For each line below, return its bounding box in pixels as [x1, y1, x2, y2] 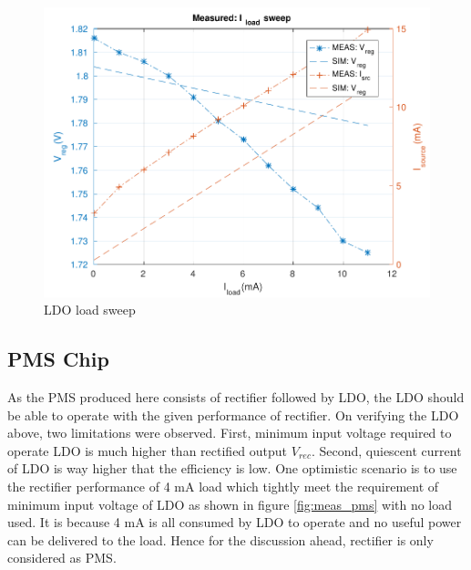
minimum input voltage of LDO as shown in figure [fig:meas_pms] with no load [7, 494, 453, 513]
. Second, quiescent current [311, 440, 462, 460]
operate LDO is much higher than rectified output [7, 440, 288, 460]
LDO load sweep [44, 300, 136, 319]
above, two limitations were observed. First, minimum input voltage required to [7, 423, 452, 442]
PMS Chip [7, 345, 109, 373]
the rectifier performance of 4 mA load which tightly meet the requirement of [7, 477, 439, 495]
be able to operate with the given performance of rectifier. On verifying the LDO [7, 405, 459, 424]
